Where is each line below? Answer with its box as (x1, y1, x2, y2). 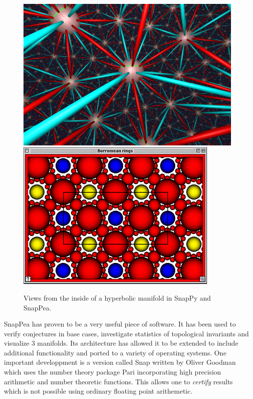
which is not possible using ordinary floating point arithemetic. (4, 386, 193, 396)
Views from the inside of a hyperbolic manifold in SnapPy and (23, 292, 211, 303)
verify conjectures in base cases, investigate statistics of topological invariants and (4, 328, 249, 338)
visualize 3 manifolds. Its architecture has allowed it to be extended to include (4, 338, 238, 348)
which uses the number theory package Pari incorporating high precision (4, 367, 221, 377)
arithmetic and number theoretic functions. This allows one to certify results (4, 376, 233, 386)
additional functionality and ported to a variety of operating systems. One (4, 347, 227, 357)
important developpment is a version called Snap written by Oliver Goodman (4, 357, 236, 367)
